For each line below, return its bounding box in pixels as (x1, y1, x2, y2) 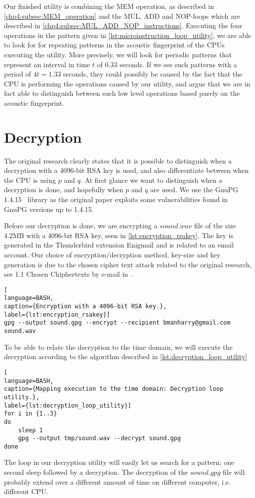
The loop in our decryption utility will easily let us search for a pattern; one (4, 457, 234, 467)
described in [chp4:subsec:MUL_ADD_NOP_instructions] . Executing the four (4, 20, 243, 31)
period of (4, 69, 31, 79)
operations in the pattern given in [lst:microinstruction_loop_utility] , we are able (4, 30, 252, 40)
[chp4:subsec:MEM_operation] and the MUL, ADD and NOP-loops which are (4, 10, 240, 21)
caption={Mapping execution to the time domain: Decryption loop (4, 385, 223, 393)
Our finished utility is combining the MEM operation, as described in (4, 1, 214, 11)
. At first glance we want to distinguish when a (80, 174, 222, 185)
